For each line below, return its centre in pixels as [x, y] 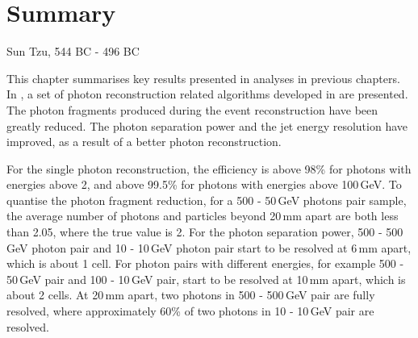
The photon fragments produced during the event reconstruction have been [192, 109]
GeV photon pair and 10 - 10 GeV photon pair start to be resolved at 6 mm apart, [209, 247]
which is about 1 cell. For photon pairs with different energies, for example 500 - [205, 263]
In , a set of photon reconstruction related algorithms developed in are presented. [207, 94]
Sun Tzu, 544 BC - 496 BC [73, 51]
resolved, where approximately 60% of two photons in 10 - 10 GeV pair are [190, 311]
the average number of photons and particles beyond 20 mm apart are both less [203, 216]
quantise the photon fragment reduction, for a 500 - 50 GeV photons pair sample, [207, 200]
